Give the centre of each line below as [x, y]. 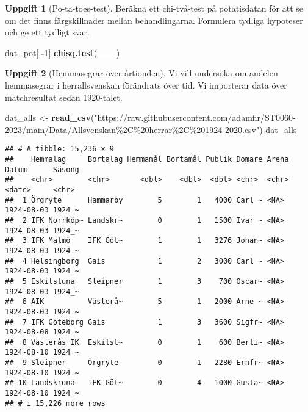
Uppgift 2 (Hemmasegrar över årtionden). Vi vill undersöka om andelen [141, 73]
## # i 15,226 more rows [55, 403]
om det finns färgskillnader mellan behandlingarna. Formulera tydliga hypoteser [154, 20]
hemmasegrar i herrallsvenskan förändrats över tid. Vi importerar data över [146, 85]
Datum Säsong [42, 169]
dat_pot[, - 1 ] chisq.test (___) [63, 52]
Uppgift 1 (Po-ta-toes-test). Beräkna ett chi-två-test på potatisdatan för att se [154, 8]
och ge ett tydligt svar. [47, 32]
